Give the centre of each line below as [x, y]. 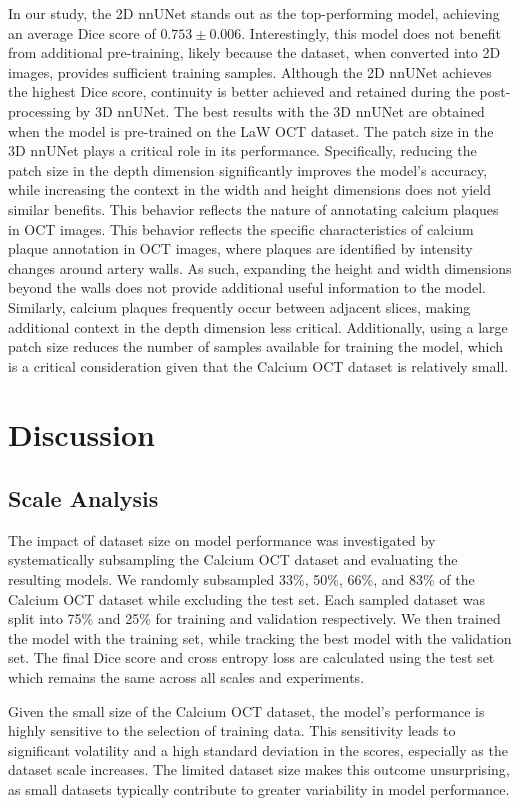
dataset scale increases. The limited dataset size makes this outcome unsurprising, [259, 769]
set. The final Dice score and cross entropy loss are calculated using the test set [251, 657]
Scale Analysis [83, 498]
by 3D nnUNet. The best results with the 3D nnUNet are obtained [280, 110]
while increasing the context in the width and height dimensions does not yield [249, 189]
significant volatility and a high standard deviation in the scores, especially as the [258, 749]
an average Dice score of [82, 32]
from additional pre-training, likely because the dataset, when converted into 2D [254, 52]
